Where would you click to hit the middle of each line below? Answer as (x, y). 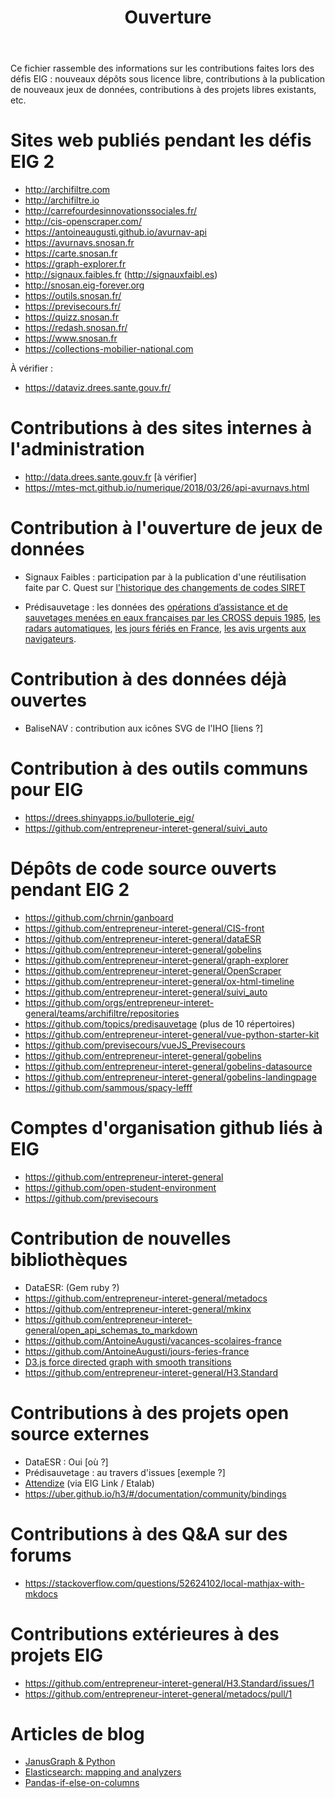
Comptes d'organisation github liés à (166, 1128)
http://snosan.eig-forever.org (84, 285)
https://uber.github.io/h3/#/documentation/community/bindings (155, 1493)
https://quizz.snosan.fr (72, 317)
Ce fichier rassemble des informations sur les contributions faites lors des (162, 68)
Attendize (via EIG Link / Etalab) (89, 1483)
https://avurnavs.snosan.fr (79, 243)
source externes (80, 1433)
